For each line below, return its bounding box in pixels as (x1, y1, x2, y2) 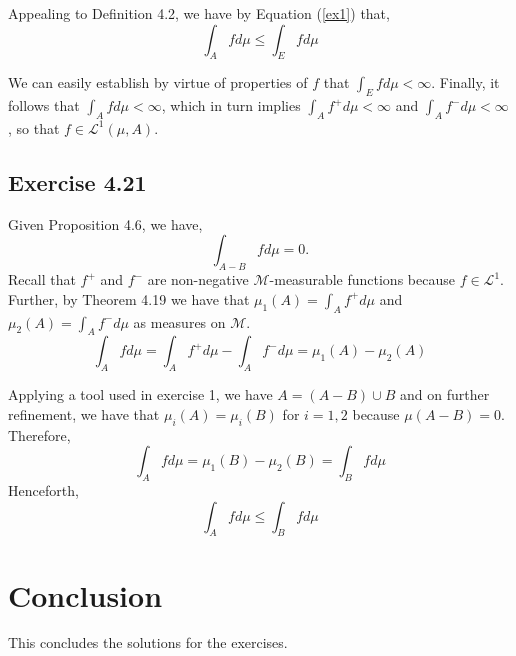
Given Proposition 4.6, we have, (8, 213, 203, 234)
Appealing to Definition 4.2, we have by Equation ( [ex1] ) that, (8, 3, 390, 23)
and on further (400, 384, 490, 405)
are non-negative (147, 269, 249, 290)
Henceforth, (8, 479, 79, 500)
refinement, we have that (8, 403, 160, 424)
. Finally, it (431, 72, 500, 93)
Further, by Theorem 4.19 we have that (8, 288, 250, 309)
